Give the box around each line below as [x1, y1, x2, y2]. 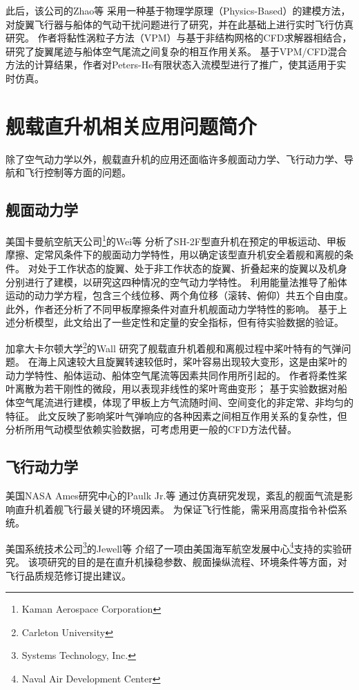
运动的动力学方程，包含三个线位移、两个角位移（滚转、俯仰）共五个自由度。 [6, 288, 353, 303]
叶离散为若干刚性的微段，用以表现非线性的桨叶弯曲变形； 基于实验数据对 [6, 381, 338, 396]
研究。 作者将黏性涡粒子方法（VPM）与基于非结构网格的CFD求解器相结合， [6, 30, 352, 45]
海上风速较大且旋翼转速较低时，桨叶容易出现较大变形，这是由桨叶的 [37, 354, 347, 369]
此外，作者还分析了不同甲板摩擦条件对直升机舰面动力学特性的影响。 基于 [6, 301, 338, 316]
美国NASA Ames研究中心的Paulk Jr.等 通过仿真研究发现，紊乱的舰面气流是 [6, 488, 343, 502]
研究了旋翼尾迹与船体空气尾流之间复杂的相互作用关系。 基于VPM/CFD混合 [6, 44, 347, 58]
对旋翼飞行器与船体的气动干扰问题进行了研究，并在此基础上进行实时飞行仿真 [6, 17, 353, 31]
